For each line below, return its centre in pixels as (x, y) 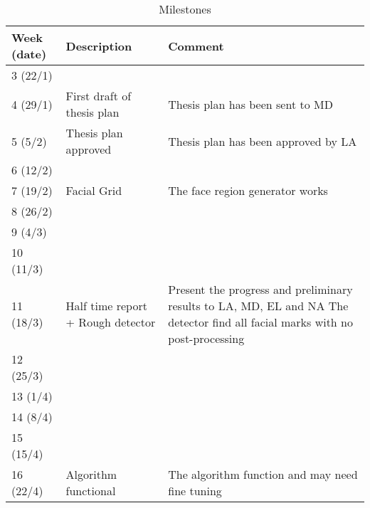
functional (91, 491)
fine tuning (195, 491)
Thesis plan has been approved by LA (263, 141)
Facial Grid (94, 190)
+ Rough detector (111, 322)
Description (99, 46)
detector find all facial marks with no (260, 322)
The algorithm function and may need (263, 474)
